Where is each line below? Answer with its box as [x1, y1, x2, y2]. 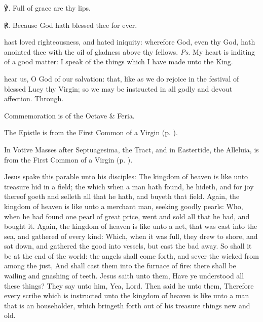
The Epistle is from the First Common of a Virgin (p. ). [4, 127, 178, 138]
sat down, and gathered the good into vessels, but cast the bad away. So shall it [4, 240, 252, 251]
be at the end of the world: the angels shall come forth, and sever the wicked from [4, 250, 259, 261]
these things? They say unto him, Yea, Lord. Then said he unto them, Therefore [4, 280, 254, 291]
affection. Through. [4, 93, 64, 104]
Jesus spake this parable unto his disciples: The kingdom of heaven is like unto [4, 171, 248, 182]
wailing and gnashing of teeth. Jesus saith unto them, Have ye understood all [4, 270, 244, 281]
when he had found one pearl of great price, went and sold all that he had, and [4, 211, 250, 221]
